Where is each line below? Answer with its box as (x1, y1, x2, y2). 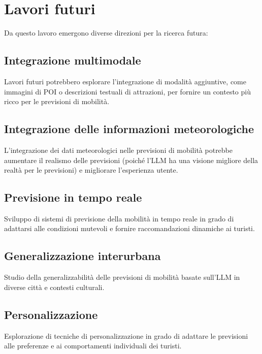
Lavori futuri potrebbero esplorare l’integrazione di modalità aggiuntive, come (4, 76, 246, 86)
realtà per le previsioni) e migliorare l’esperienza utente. (4, 165, 178, 175)
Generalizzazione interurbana (4, 248, 161, 264)
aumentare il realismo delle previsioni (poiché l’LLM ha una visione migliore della (4, 154, 258, 165)
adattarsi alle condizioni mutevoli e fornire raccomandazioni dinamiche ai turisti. (4, 223, 255, 234)
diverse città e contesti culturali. (4, 281, 105, 292)
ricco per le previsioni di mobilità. (4, 96, 110, 107)
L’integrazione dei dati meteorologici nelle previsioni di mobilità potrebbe (4, 144, 233, 155)
